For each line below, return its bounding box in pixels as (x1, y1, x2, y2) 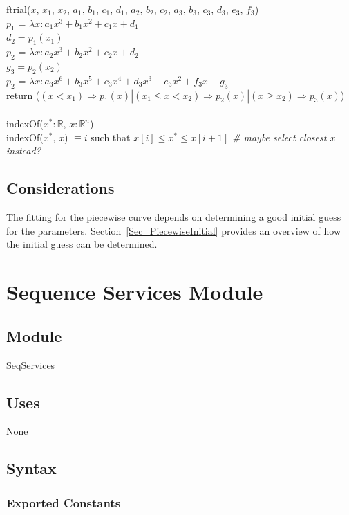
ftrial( (6, 2, 31, 16)
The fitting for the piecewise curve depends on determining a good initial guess (6, 210, 341, 224)
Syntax (6, 458, 57, 479)
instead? (6, 143, 41, 158)
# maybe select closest (232, 129, 327, 144)
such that (91, 129, 131, 144)
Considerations (6, 177, 115, 199)
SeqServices (6, 357, 55, 372)
